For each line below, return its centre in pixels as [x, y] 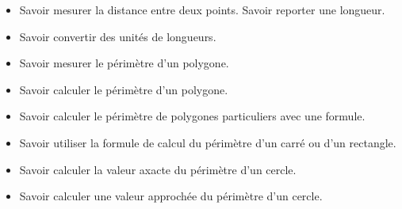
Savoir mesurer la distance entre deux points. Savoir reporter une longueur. [202, 9]
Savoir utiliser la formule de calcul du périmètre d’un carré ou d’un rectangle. [208, 142]
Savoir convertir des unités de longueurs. [118, 36]
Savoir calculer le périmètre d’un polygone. [124, 89]
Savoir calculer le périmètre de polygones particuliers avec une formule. [192, 116]
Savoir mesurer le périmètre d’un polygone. [124, 63]
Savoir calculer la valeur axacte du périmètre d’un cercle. [158, 169]
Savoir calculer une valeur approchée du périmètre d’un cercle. [171, 196]
